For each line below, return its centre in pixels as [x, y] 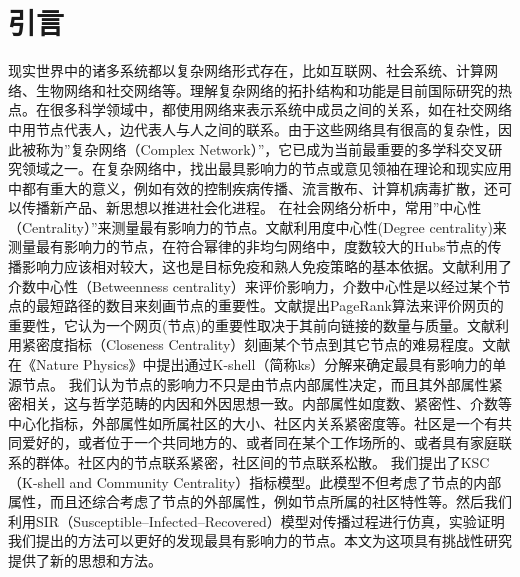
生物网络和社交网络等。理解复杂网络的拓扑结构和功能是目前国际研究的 [266, 89]
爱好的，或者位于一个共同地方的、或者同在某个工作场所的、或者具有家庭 [259, 442]
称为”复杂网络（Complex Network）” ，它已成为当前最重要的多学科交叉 [262, 148]
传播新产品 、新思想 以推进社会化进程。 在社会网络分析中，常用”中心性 [251, 207]
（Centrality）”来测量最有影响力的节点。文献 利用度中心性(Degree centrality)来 [257, 226]
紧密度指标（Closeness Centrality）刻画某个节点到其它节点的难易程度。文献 [266, 344]
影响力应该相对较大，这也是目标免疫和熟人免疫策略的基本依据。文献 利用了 [266, 266]
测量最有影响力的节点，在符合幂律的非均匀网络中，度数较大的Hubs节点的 [248, 246]
